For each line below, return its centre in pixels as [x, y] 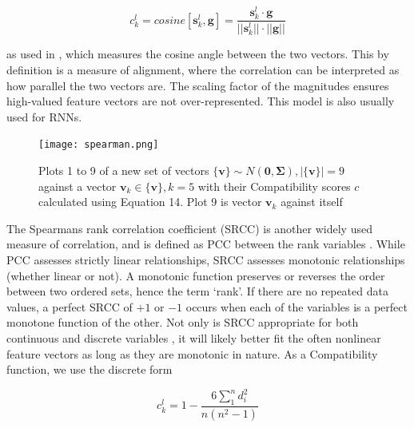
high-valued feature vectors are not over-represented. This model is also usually [201, 101]
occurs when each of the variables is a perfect [297, 306]
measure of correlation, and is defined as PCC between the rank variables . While [206, 244]
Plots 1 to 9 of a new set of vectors [124, 170]
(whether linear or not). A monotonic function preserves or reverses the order [196, 275]
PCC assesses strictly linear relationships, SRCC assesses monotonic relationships [206, 259]
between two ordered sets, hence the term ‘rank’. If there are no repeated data [197, 291]
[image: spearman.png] [99, 145]
